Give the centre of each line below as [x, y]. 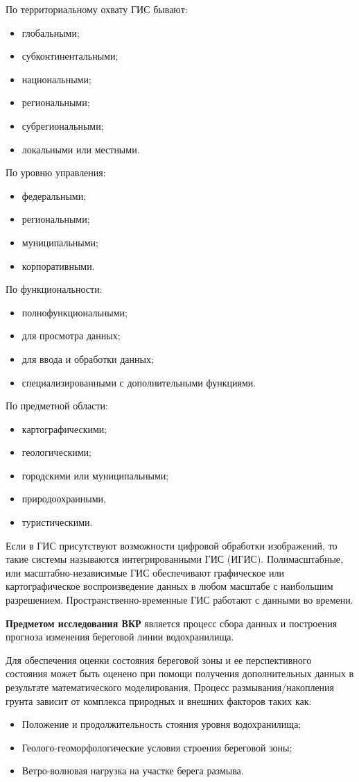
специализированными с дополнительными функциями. [139, 382]
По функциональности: [54, 289]
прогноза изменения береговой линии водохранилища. [120, 637]
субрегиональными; [63, 125]
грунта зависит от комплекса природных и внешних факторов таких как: [159, 700]
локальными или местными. [81, 149]
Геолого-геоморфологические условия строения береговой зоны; [157, 747]
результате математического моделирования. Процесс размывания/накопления [170, 687]
